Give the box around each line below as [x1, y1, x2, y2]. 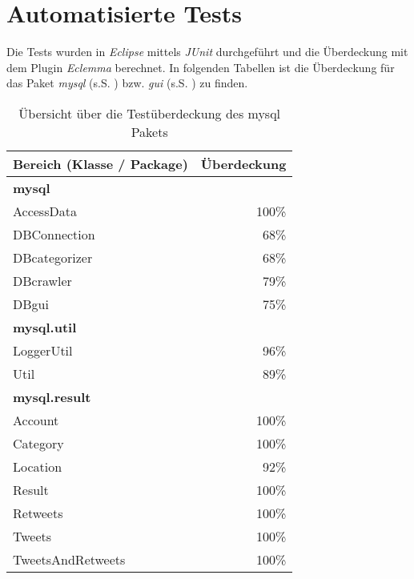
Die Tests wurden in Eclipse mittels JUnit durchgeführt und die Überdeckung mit [6, 43, 408, 60]
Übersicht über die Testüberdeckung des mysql [18, 103, 281, 123]
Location [13, 456, 62, 476]
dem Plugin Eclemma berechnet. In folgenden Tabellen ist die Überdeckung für [6, 58, 395, 75]
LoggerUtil [13, 340, 73, 360]
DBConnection [13, 224, 95, 243]
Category [13, 433, 64, 452]
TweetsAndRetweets [13, 549, 126, 569]
